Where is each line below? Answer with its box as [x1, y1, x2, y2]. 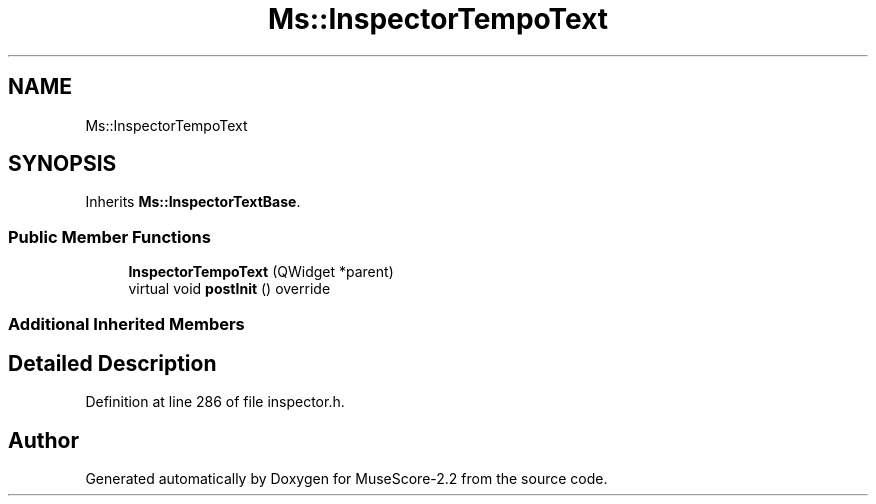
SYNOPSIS [8, 151, 117, 177]
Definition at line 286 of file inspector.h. [85, 393, 345, 411]
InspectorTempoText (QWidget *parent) [128, 263, 394, 281]
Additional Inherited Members [8, 313, 245, 334]
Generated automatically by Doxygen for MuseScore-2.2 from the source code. [85, 470, 608, 488]
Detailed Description [8, 350, 217, 376]
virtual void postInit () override [128, 280, 331, 298]
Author [8, 427, 79, 453]
